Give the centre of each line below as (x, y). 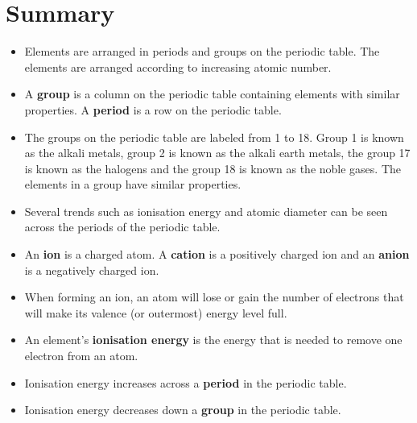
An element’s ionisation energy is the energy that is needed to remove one (213, 340)
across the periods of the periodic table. (122, 227)
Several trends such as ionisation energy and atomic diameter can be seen (206, 211)
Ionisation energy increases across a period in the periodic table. (186, 382)
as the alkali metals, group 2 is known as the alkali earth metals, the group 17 (217, 153)
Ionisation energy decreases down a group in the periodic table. (183, 410)
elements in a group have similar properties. (133, 184)
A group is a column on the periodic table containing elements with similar (212, 94)
